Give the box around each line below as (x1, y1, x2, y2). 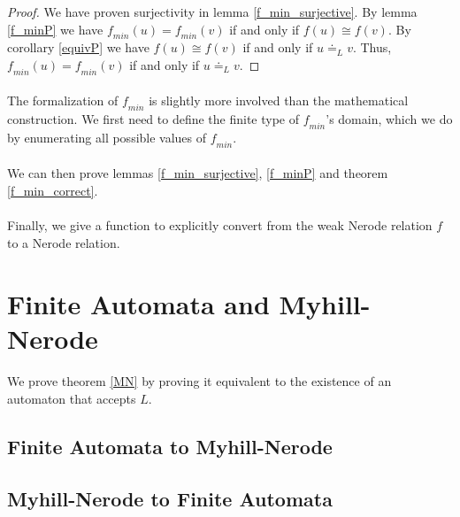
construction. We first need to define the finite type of (7, 110, 300, 128)
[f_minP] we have (7, 19, 103, 38)
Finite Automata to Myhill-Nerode (7, 433, 333, 460)
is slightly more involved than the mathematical (149, 91, 409, 110)
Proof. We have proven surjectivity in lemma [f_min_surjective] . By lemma (7, 3, 418, 20)
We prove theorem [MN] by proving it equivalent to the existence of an (7, 372, 392, 390)
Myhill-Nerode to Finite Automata (7, 484, 333, 512)
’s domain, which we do (326, 110, 453, 128)
